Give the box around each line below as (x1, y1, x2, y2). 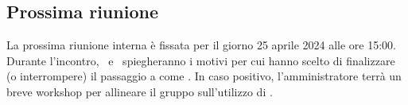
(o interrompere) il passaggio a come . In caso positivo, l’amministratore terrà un (6, 68, 402, 84)
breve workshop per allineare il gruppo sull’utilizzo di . (6, 83, 273, 99)
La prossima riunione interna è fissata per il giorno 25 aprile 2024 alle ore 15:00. (6, 37, 396, 53)
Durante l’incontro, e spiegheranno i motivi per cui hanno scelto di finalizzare (6, 52, 395, 68)
